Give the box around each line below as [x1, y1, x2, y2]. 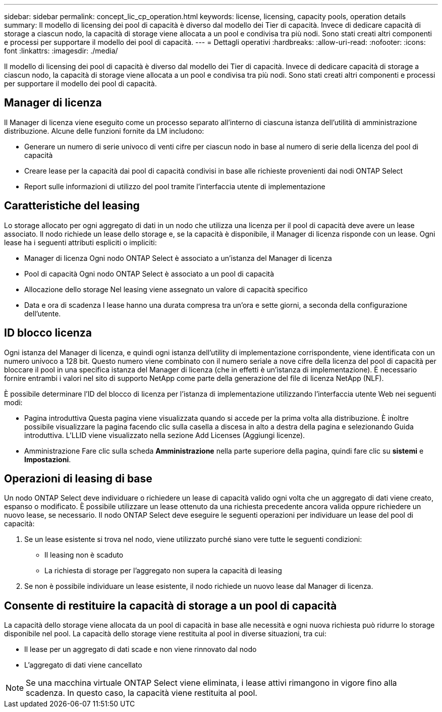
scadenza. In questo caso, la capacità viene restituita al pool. [26, 688, 257, 698]
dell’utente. [24, 309, 61, 318]
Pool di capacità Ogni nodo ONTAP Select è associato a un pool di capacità [24, 269, 274, 278]
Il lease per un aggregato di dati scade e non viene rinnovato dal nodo [24, 645, 257, 654]
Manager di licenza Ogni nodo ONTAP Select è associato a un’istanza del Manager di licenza [24, 253, 332, 262]
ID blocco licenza [4, 326, 92, 340]
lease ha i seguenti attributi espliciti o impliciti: [4, 238, 157, 247]
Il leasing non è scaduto [44, 551, 124, 560]
